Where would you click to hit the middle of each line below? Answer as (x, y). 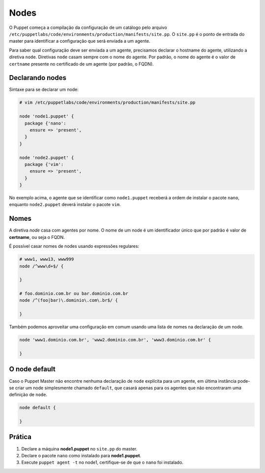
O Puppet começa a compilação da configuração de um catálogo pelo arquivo (88, 27)
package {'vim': (44, 164)
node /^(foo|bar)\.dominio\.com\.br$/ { (68, 300)
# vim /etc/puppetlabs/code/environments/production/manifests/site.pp (107, 103)
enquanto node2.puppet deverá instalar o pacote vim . (65, 205)
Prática (20, 437)
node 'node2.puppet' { (47, 158)
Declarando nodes (38, 78)
